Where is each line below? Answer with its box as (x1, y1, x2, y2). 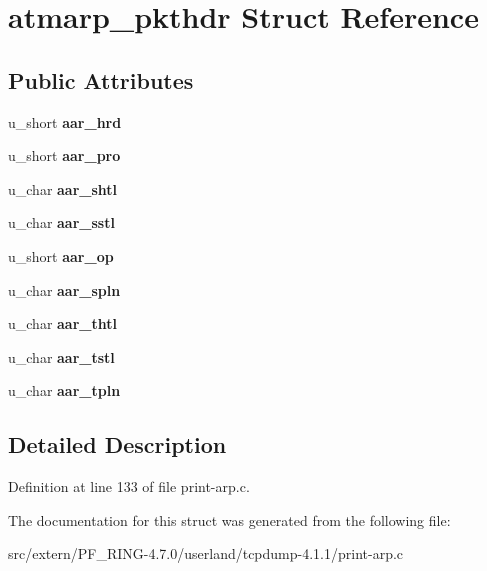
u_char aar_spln (8, 279, 121, 300)
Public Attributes (8, 64, 194, 95)
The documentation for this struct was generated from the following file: (8, 509, 451, 530)
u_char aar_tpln (8, 380, 121, 401)
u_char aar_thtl (8, 313, 117, 334)
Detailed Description (8, 429, 227, 460)
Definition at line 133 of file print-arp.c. (8, 476, 250, 497)
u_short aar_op (8, 245, 114, 266)
